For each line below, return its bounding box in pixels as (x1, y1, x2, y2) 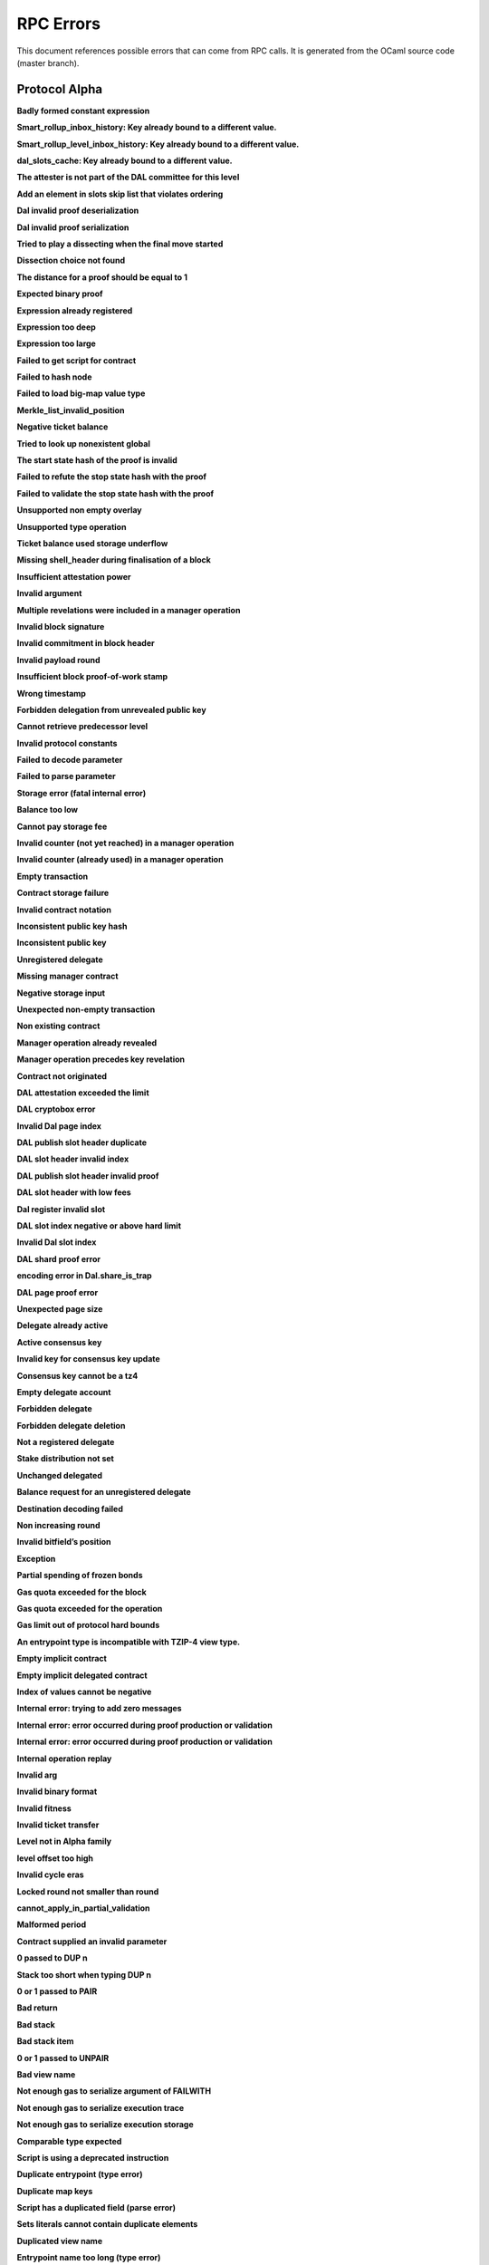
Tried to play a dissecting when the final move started (16, 238, 224, 249)
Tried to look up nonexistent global (16, 438, 151, 448)
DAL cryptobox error (16, 1104, 96, 1114)
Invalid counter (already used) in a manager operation (16, 854, 224, 865)
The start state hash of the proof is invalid (16, 455, 178, 466)
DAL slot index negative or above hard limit (16, 1220, 181, 1231)
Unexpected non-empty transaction (16, 1004, 156, 1015)
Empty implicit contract (16, 1653, 108, 1664)
